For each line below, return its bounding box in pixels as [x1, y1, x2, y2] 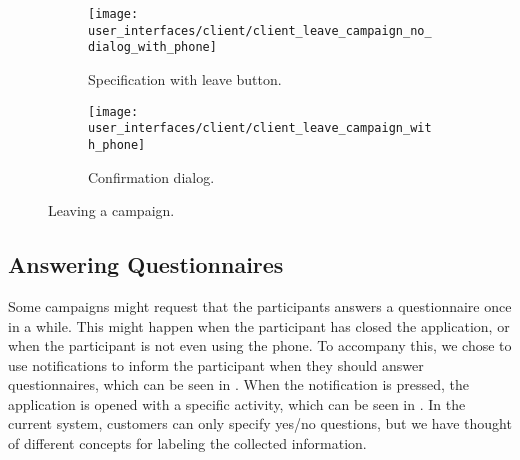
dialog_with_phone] [88, 40, 217, 55]
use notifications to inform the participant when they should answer [8, 354, 424, 375]
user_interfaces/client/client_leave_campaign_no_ [88, 23, 432, 38]
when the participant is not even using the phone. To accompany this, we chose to [8, 335, 512, 356]
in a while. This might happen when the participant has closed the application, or [8, 315, 510, 336]
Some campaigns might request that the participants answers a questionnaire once [8, 295, 512, 316]
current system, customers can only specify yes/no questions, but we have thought [8, 413, 512, 434]
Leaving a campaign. [48, 200, 175, 221]
